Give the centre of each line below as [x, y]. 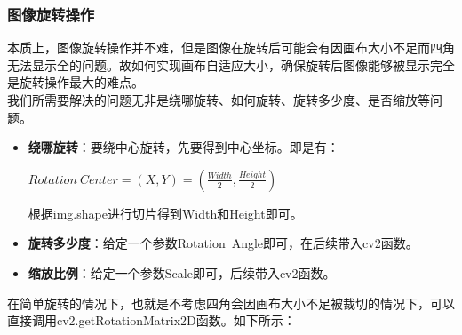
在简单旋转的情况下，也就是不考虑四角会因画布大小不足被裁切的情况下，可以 [231, 303]
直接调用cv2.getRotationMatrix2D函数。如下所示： [151, 320]
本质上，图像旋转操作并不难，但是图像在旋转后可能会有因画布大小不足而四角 [231, 48]
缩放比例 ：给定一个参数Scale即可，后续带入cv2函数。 [182, 272]
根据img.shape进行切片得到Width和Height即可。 [165, 213]
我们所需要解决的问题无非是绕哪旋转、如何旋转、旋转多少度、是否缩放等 [219, 100]
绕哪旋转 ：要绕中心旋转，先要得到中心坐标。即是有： [183, 147]
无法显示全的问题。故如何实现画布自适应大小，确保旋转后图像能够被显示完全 [231, 64]
